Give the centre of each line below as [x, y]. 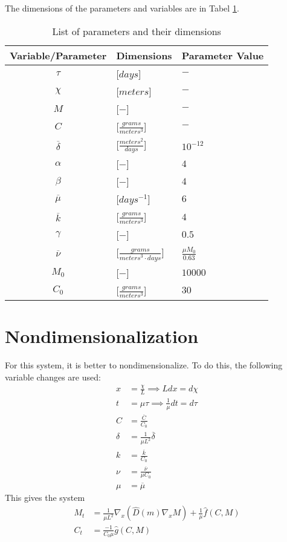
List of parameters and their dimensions [137, 31]
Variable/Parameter [58, 55]
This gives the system [45, 497]
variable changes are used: [53, 377]
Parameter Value [223, 55]
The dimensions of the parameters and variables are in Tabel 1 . [122, 8]
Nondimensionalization [102, 335]
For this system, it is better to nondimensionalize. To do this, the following [144, 364]
